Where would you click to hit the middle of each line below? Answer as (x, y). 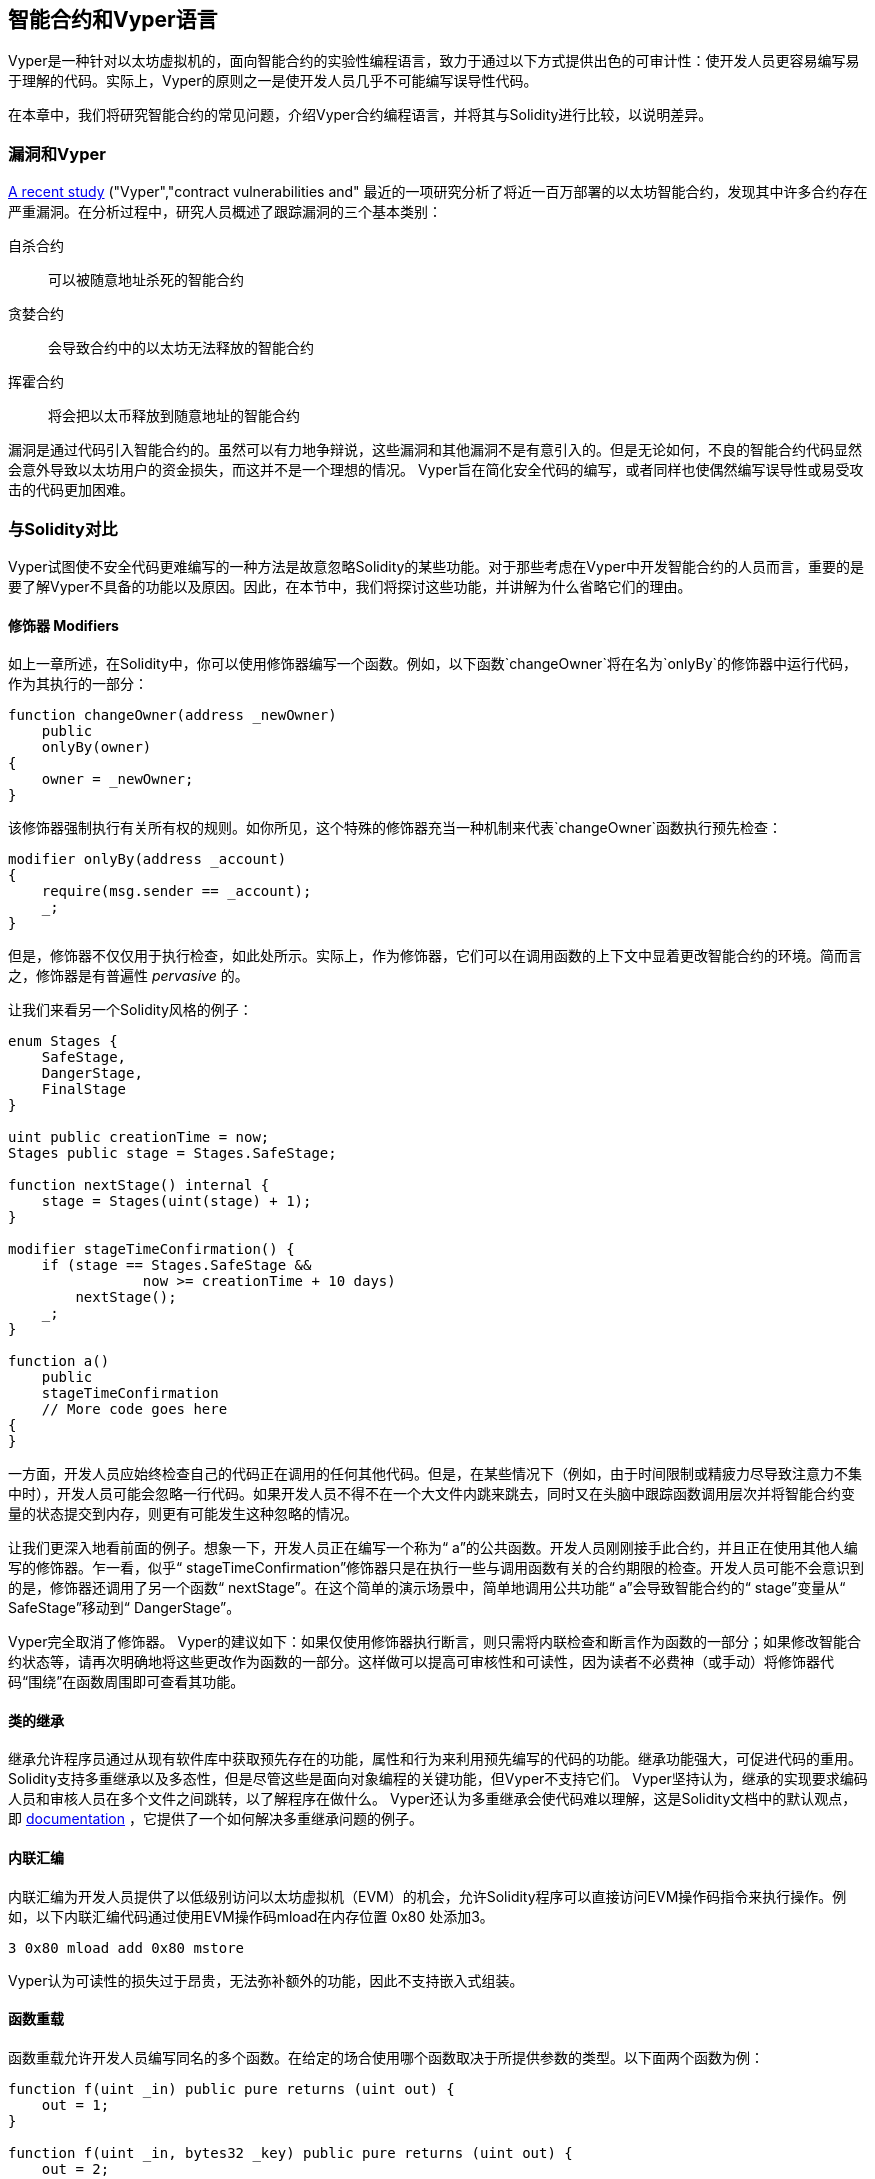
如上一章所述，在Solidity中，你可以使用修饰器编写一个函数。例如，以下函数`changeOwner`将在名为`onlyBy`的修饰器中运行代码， (433, 664)
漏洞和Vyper (57, 153)
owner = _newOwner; (117, 779)
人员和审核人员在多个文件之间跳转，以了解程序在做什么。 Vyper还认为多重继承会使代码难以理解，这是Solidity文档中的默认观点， (432, 1799)
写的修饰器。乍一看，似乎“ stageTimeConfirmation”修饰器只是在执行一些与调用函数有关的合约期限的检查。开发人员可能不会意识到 (436, 1568)
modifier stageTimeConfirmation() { (151, 1249)
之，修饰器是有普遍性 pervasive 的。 (128, 976)
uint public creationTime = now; (139, 1137)
